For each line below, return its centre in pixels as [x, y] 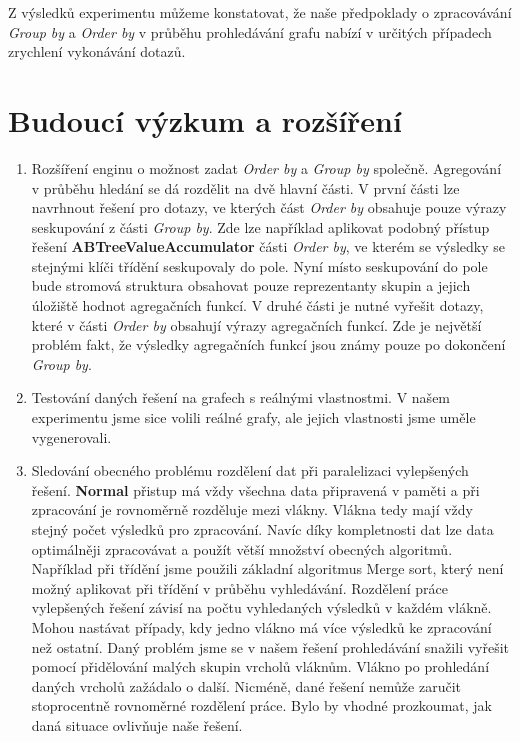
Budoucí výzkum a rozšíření [205, 119]
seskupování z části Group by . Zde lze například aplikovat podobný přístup [260, 226]
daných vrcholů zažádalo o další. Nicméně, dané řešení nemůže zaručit [246, 685]
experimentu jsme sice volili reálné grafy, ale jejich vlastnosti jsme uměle [253, 417]
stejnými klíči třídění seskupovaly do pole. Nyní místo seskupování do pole [259, 265]
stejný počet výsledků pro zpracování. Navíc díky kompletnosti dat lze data [262, 529]
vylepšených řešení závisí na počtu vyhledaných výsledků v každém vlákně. [261, 607]
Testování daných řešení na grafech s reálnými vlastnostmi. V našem [241, 397]
